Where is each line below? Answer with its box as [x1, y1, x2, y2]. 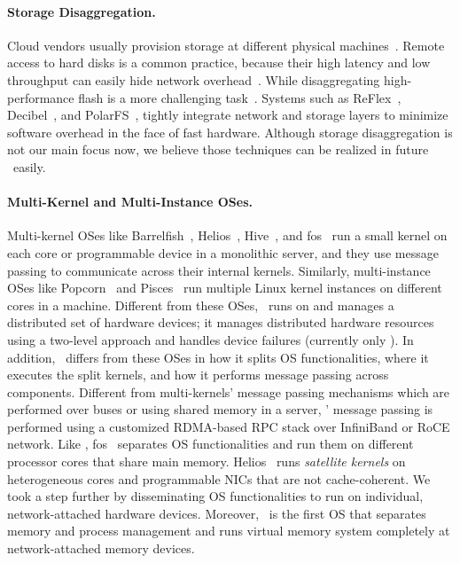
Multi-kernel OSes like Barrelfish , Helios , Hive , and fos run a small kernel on [7, 226, 448, 245]
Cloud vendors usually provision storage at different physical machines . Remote [7, 35, 445, 54]
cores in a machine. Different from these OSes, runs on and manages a [7, 295, 394, 314]
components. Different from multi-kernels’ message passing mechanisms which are [7, 382, 450, 401]
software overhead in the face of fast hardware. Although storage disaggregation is [7, 122, 453, 141]
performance [7, 88, 74, 106]
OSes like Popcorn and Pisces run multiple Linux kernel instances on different [7, 278, 442, 297]
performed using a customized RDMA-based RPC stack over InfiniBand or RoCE [7, 417, 450, 435]
